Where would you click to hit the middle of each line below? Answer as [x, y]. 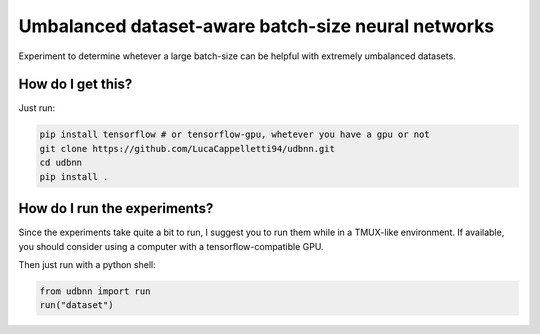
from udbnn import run [95, 291]
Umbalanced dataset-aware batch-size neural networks [256, 26]
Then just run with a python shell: [87, 264]
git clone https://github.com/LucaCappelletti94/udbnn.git [187, 148]
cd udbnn [61, 163]
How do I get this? [75, 84]
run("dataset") [76, 305]
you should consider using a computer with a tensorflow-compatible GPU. [171, 246]
